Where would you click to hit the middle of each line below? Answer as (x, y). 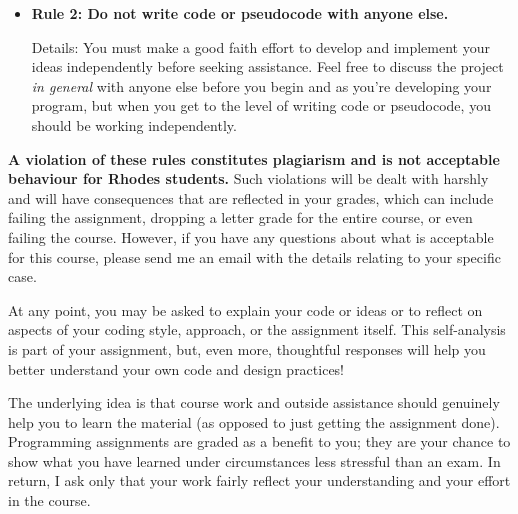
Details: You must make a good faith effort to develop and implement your (260, 46)
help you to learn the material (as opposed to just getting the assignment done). (254, 421)
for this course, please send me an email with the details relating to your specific (254, 256)
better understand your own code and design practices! (176, 368)
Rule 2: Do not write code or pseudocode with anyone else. (240, 13)
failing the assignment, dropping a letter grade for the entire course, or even (240, 217)
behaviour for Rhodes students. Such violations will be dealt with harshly (248, 178)
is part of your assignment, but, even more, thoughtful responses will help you (247, 348)
